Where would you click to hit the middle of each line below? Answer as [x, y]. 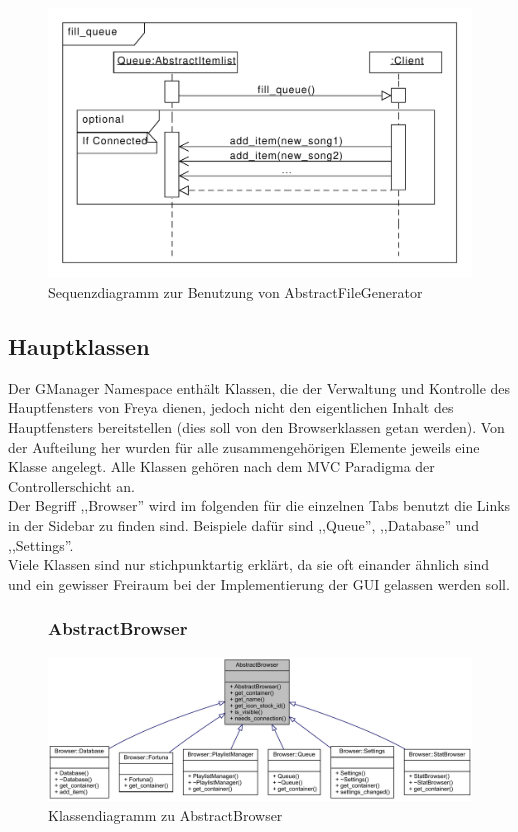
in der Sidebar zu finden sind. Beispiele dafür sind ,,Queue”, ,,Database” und [244, 524]
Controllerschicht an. [71, 485]
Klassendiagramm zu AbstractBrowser [165, 815]
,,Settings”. [41, 544]
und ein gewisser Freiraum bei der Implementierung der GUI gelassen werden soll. [259, 583]
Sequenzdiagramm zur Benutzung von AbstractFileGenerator [235, 291]
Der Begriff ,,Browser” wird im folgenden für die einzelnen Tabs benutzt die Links [259, 505]
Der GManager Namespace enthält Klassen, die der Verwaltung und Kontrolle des [259, 387]
